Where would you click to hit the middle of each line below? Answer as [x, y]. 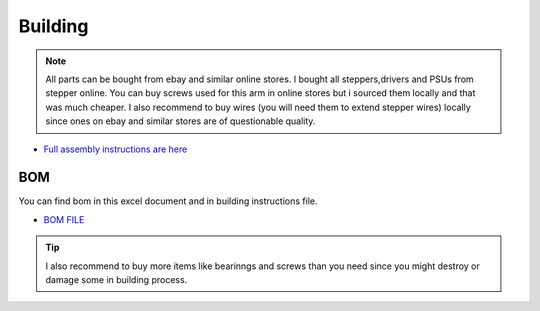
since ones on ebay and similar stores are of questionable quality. [180, 121]
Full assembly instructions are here [115, 149]
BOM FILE [64, 219]
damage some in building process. [116, 279]
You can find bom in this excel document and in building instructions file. [168, 201]
